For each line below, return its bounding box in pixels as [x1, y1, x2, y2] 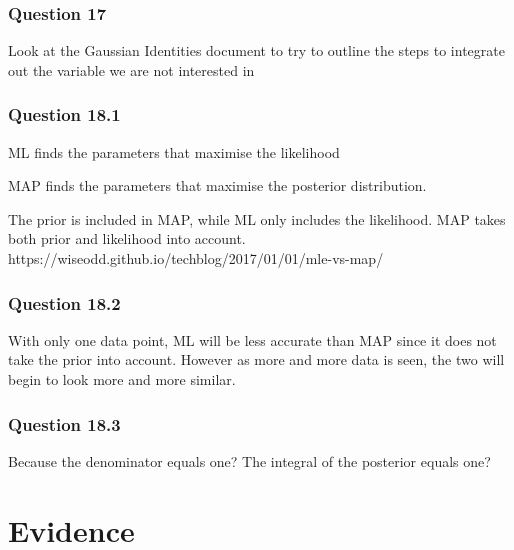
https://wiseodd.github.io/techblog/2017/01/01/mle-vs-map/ [8, 248, 384, 268]
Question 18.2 [8, 290, 121, 315]
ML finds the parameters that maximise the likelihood [8, 141, 340, 162]
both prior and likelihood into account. [8, 228, 246, 249]
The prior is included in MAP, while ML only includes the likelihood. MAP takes [8, 208, 506, 229]
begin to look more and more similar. [8, 369, 236, 389]
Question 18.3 [8, 411, 121, 436]
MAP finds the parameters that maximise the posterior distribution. [8, 175, 427, 196]
